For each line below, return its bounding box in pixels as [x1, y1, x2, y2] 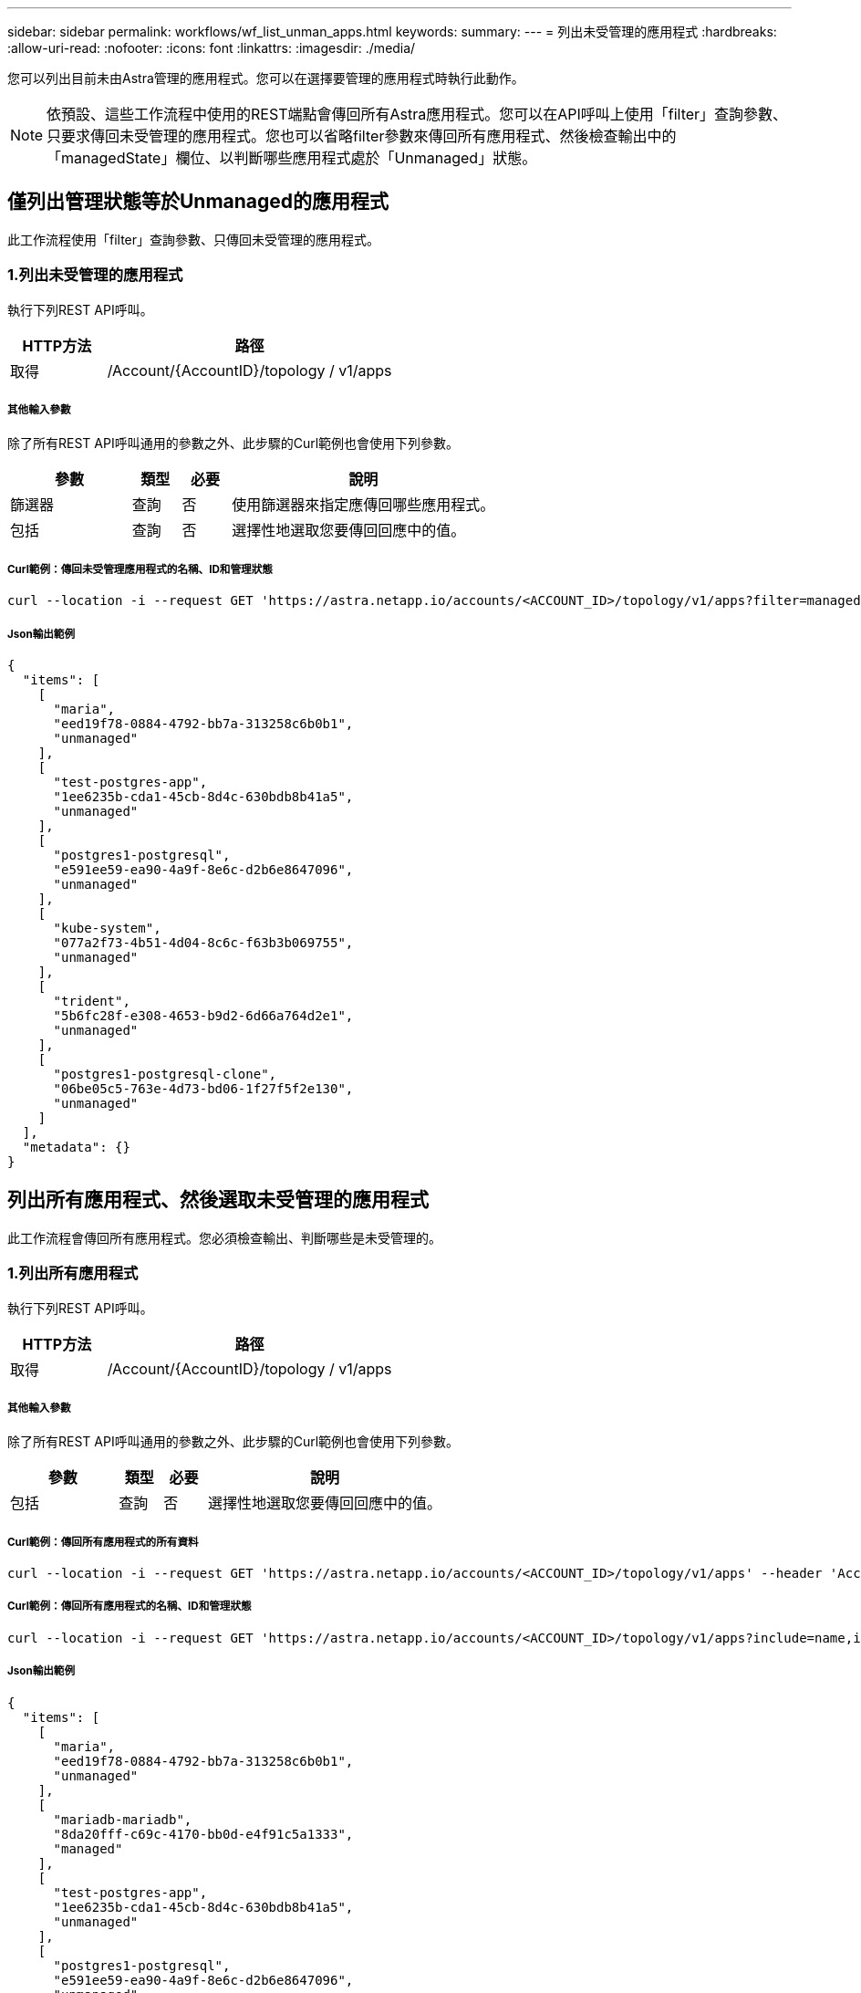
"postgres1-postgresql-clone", [53, 1066, 277, 1081]
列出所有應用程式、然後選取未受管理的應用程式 [7, 1188, 429, 1212]
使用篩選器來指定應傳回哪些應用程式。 [232, 496, 495, 515]
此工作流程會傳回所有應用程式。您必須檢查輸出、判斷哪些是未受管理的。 [7, 1229, 441, 1246]
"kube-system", [53, 920, 161, 935]
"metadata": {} [22, 1139, 130, 1154]
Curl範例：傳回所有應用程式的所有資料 [7, 1535, 199, 1549]
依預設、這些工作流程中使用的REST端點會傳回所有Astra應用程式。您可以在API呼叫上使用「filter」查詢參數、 [47, 105, 788, 123]
